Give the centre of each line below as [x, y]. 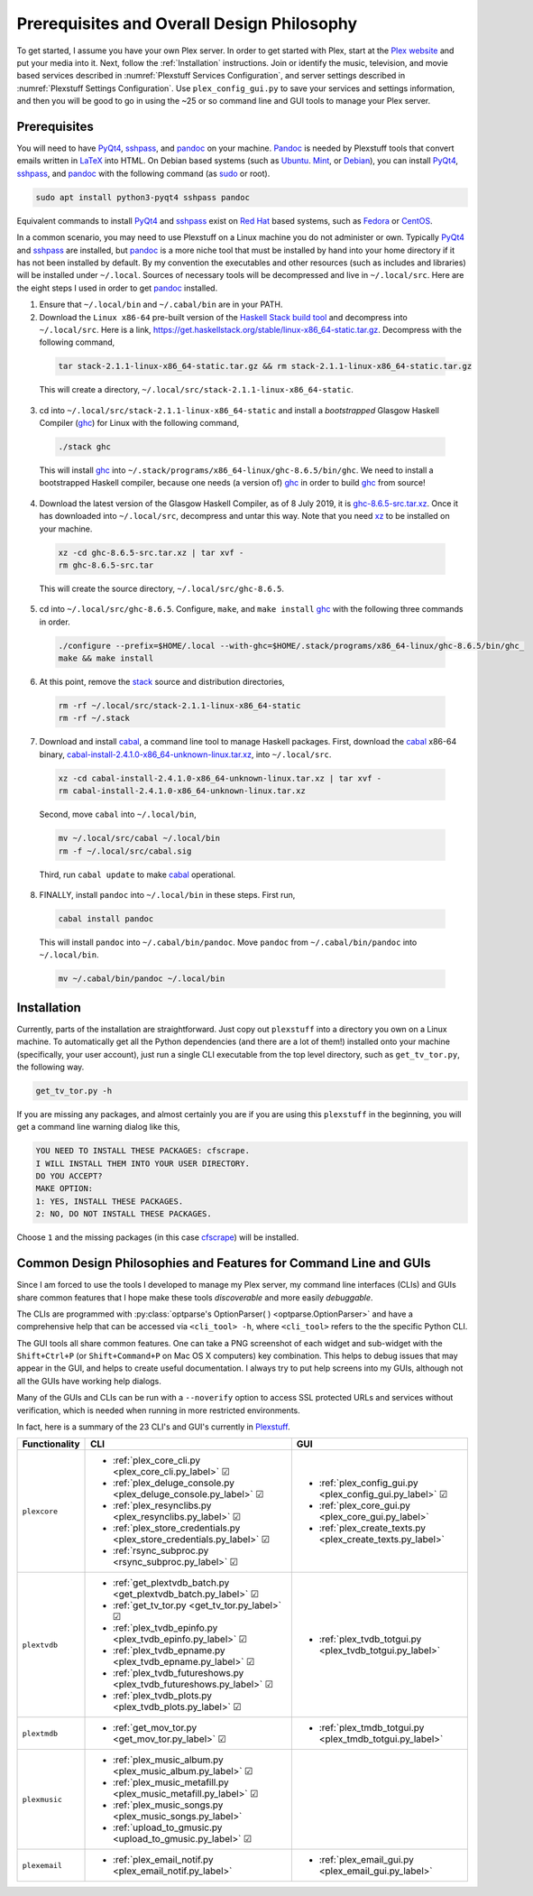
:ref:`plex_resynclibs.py [162, 1505]
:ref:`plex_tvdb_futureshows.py [179, 1673]
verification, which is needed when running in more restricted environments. [159, 1410]
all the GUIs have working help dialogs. [89, 1381]
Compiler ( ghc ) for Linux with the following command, [139, 423]
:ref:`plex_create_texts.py [372, 1528]
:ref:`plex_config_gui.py [368, 1483]
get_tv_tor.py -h [74, 1091]
